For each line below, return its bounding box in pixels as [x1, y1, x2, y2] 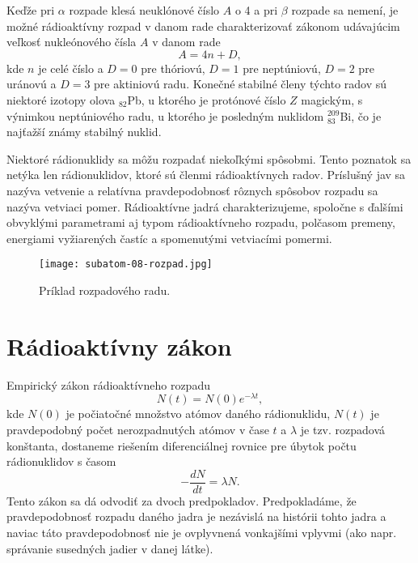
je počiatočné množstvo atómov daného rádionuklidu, [65, 405, 331, 422]
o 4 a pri [234, 2, 278, 18]
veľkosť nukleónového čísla [6, 33, 137, 50]
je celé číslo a [38, 59, 103, 76]
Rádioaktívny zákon [6, 329, 232, 362]
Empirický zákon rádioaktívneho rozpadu [6, 376, 210, 393]
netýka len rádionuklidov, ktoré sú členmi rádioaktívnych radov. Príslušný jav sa [6, 166, 406, 183]
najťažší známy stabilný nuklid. [6, 123, 162, 140]
